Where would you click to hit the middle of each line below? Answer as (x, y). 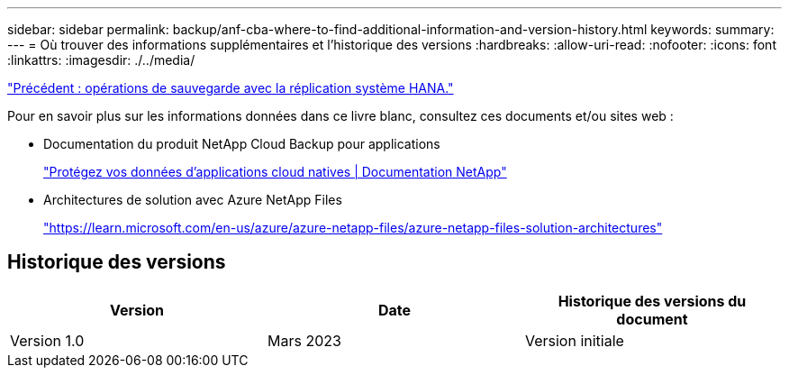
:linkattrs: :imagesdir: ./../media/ (101, 60)
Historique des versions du (652, 301)
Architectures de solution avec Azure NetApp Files (193, 200)
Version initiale (574, 340)
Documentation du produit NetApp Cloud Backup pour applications (242, 144)
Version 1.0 (47, 340)
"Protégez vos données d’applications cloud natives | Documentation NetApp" (275, 172)
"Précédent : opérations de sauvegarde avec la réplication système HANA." (231, 88)
